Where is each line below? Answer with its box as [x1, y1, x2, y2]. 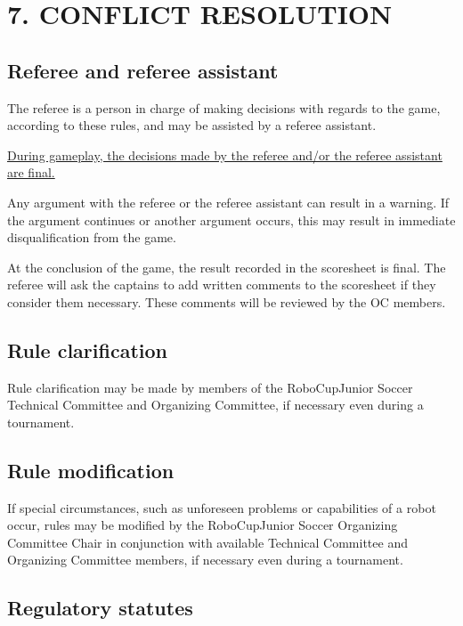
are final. [7, 163, 55, 182]
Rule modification [7, 456, 175, 484]
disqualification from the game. [7, 228, 176, 247]
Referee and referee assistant [7, 56, 279, 84]
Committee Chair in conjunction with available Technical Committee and [7, 533, 408, 551]
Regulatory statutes [7, 594, 193, 622]
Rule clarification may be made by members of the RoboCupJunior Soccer [7, 378, 413, 396]
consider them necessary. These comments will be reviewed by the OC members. [7, 292, 446, 311]
